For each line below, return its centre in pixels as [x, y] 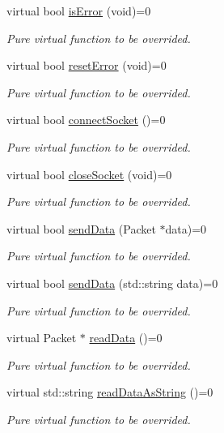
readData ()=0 [126, 338]
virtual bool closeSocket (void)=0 [89, 174]
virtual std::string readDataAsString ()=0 [110, 392]
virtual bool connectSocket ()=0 [86, 120]
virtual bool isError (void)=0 [79, 11]
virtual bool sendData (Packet [81, 228]
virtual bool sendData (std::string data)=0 [112, 283]
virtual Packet [42, 338]
